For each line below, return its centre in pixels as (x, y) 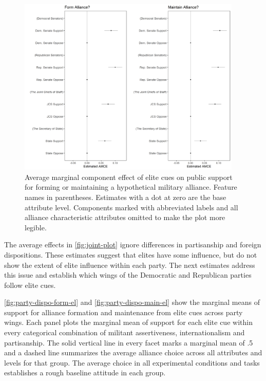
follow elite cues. (30, 285)
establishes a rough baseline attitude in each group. (85, 373)
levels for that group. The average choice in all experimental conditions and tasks (132, 362)
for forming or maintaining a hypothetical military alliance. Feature (131, 187)
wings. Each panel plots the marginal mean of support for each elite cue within (128, 322)
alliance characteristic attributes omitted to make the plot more (125, 217)
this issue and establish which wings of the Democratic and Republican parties (128, 275)
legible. (36, 227)
